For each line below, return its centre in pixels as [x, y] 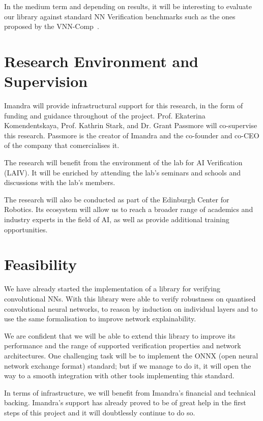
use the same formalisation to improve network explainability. [100, 319]
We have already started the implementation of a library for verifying [112, 289]
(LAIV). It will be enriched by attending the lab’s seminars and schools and [122, 172]
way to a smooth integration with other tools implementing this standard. [119, 375]
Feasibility [40, 264]
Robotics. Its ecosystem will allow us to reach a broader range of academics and [129, 209]
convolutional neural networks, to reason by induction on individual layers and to [131, 308]
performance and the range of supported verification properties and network [123, 345]
